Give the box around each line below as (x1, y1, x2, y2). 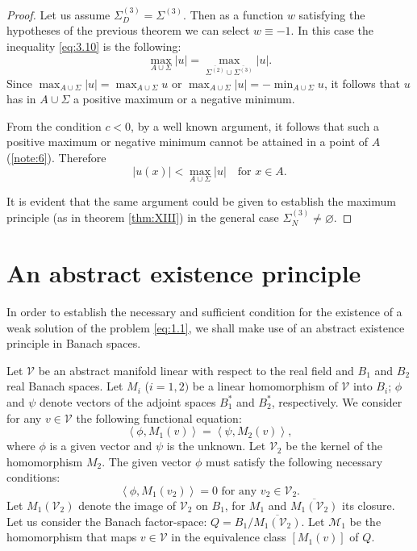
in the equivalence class (171, 528, 286, 545)
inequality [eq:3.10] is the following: (6, 38, 181, 54)
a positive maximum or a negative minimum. (73, 90, 295, 107)
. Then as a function (183, 6, 284, 23)
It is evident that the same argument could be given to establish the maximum (6, 192, 396, 209)
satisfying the (298, 6, 365, 23)
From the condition (6, 117, 102, 134)
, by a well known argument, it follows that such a (131, 117, 379, 134)
